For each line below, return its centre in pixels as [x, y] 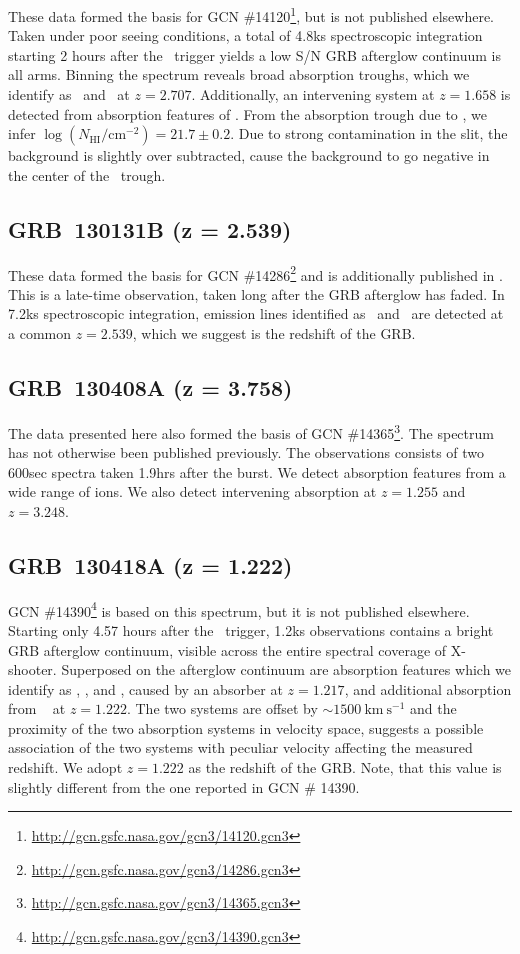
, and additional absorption [428, 688]
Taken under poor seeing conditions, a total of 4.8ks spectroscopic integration [245, 35]
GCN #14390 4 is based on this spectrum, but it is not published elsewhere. [239, 609]
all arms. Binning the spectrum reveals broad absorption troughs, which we [239, 74]
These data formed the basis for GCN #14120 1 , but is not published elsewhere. [251, 14]
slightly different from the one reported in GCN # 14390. [184, 786]
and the [433, 708]
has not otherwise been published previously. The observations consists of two [246, 452]
